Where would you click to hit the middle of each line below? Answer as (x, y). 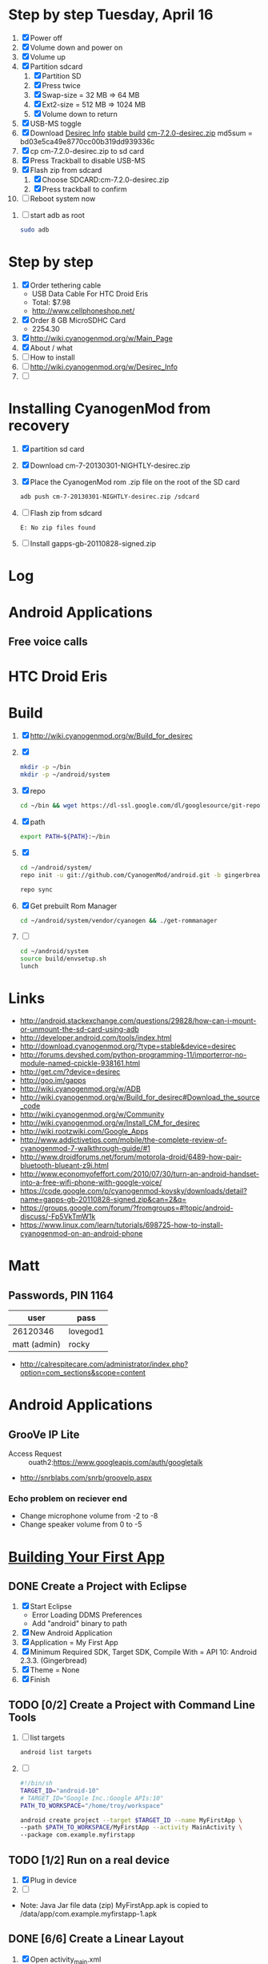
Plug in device (54, 1880)
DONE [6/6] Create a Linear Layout (96, 1939)
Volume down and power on (76, 47)
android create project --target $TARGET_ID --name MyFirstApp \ (131, 1820)
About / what (52, 348)
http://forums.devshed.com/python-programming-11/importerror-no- (133, 1055)
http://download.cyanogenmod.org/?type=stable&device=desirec (128, 1046)
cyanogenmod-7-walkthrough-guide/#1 (85, 1149)
